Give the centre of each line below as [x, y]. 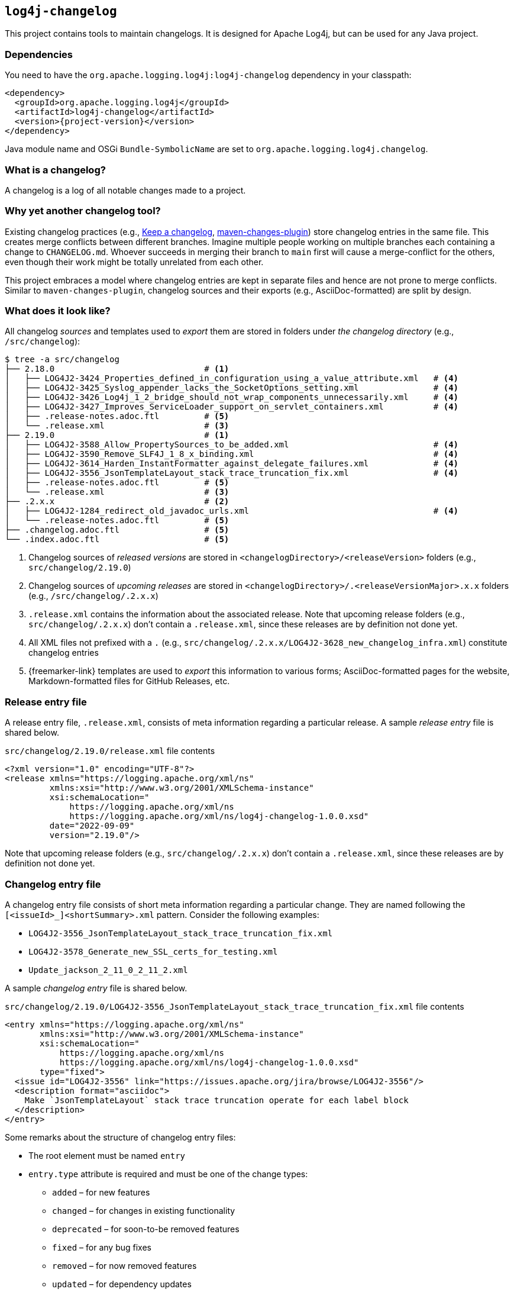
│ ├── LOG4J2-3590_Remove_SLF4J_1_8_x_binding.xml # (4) [232, 454]
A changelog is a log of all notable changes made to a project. [125, 190]
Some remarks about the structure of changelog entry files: [120, 1137]
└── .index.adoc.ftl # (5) [117, 539]
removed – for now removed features [125, 1265]
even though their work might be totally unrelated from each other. [134, 262]
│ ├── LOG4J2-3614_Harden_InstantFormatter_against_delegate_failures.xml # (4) [232, 464]
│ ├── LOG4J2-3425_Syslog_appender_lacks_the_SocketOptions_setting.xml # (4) [232, 388]
